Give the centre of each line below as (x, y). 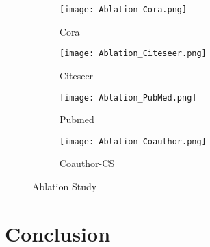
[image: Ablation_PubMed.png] (128, 97)
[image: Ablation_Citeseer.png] (133, 54)
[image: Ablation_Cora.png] (123, 10)
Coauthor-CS (87, 163)
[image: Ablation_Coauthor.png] (133, 141)
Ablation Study (65, 186)
